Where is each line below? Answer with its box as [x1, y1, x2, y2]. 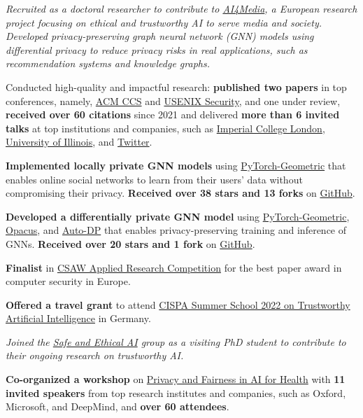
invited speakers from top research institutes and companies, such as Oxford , [6, 385, 346, 400]
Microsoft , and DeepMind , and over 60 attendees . [6, 399, 229, 414]
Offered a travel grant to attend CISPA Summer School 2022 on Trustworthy [6, 297, 350, 312]
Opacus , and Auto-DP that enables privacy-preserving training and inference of [6, 223, 347, 237]
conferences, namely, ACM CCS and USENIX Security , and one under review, [6, 93, 341, 108]
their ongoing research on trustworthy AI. [6, 348, 184, 363]
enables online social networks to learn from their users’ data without [6, 172, 303, 186]
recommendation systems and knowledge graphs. [6, 56, 210, 71]
